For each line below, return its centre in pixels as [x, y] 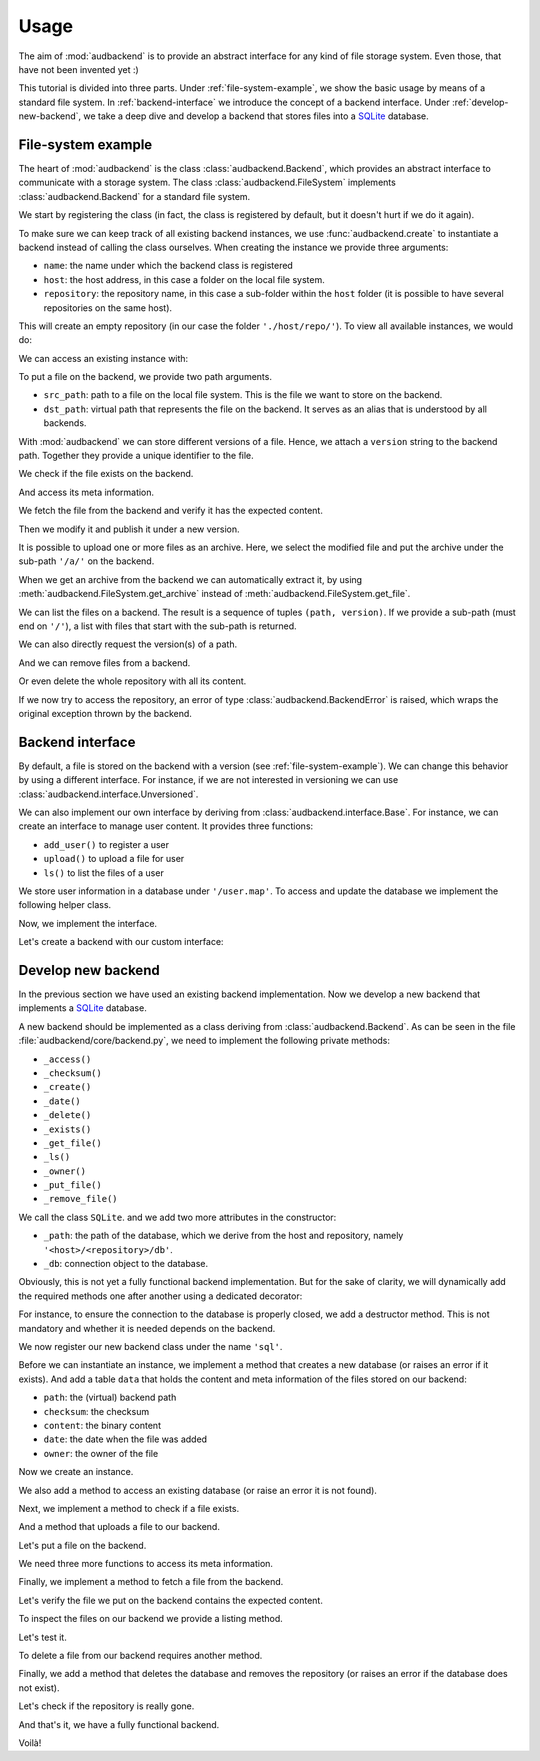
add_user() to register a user [106, 844]
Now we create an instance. [76, 1472]
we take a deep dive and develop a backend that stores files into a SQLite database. [256, 116]
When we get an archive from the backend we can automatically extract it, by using [190, 579]
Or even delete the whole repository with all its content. [132, 681]
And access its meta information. [86, 492]
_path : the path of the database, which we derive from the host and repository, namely [223, 1236]
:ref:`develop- [480, 102]
